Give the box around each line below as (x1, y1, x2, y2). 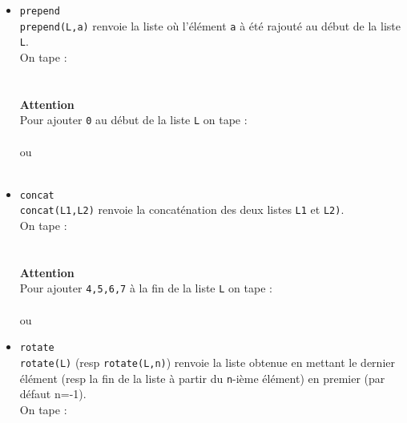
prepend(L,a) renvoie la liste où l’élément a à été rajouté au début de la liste (19, 17, 401, 34)
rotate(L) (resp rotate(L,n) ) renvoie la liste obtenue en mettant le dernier (19, 353, 395, 370)
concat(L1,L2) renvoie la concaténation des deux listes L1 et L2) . (19, 201, 345, 218)
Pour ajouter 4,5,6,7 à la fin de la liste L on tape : (19, 280, 272, 296)
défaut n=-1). (19, 385, 87, 402)
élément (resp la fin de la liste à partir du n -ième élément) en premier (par (19, 369, 385, 386)
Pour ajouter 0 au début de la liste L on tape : (19, 111, 248, 128)
